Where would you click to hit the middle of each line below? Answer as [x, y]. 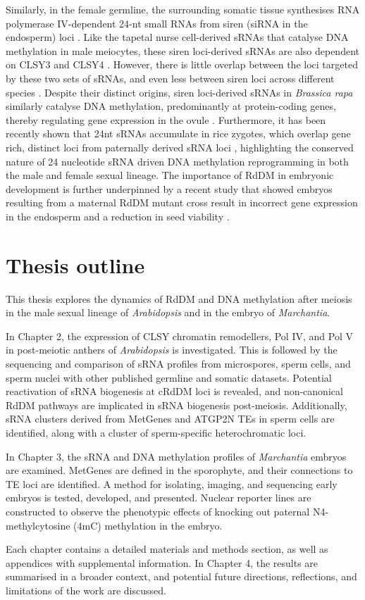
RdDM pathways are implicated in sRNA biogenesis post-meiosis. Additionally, [177, 405]
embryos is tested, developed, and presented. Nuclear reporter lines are [159, 498]
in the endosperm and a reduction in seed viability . [118, 216]
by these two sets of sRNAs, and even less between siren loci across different [170, 78]
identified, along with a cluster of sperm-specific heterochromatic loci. [156, 432]
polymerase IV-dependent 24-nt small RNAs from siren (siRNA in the [157, 23]
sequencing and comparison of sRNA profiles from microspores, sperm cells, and [178, 363]
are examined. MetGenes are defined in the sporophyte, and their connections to [179, 470]
